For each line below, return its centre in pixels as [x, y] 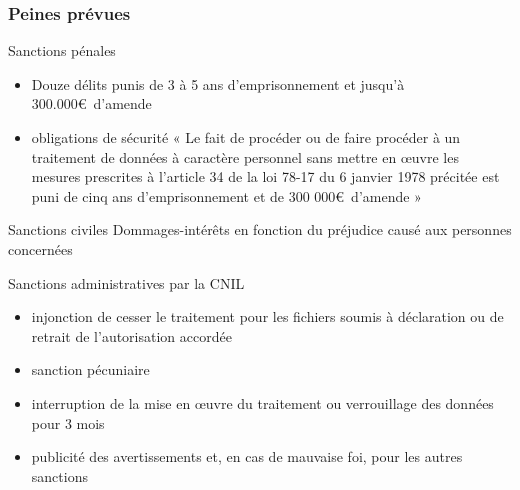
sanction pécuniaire [90, 369]
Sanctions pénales [62, 50]
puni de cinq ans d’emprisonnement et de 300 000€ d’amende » [226, 195]
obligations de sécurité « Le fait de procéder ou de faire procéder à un [246, 137]
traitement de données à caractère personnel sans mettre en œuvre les [245, 156]
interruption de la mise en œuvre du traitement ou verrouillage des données [262, 402]
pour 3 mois [68, 422]
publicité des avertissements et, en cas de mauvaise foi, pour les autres [247, 456]
